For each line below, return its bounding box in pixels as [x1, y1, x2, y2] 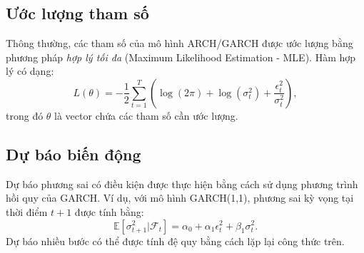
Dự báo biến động [6, 143, 141, 165]
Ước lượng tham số [6, 2, 149, 24]
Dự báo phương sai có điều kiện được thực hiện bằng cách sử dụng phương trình [6, 176, 358, 191]
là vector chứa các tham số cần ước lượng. [54, 108, 238, 123]
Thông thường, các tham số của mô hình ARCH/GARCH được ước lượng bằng [6, 36, 353, 51]
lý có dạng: [6, 63, 54, 78]
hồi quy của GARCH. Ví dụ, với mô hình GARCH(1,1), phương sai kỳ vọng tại [6, 190, 354, 205]
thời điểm [6, 204, 48, 219]
